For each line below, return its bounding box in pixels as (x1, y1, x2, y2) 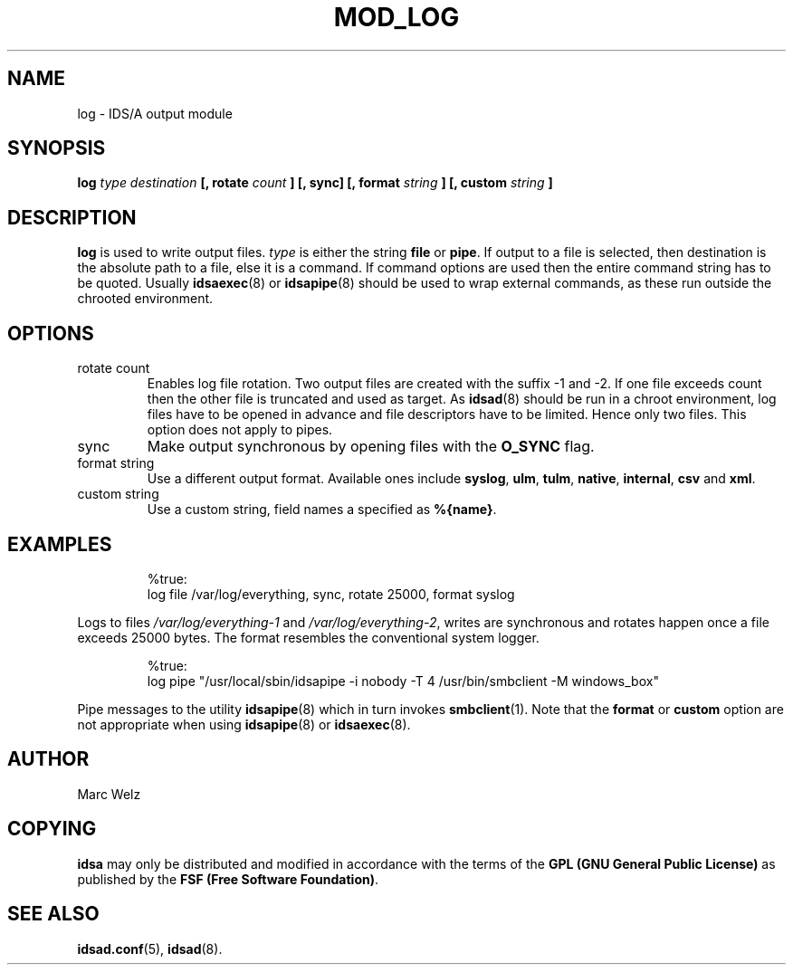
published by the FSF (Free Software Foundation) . (77, 871, 379, 887)
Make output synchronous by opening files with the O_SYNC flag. (147, 437, 595, 456)
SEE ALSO (7, 902, 100, 926)
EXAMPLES (7, 532, 112, 556)
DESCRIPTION (7, 205, 137, 229)
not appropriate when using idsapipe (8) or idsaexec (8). (77, 716, 411, 732)
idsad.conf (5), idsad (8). (77, 940, 223, 957)
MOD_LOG (333, 2, 460, 33)
